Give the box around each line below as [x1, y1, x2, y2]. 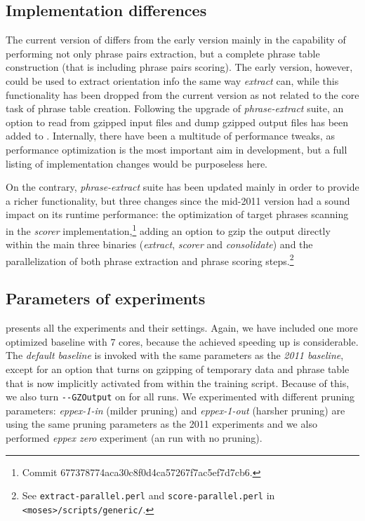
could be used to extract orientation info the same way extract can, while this [6, 73, 339, 88]
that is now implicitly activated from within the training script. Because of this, [6, 375, 350, 390]
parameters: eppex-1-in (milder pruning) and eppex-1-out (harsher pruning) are [6, 402, 345, 417]
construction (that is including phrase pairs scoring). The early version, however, [6, 60, 353, 74]
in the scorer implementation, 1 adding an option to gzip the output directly [6, 221, 331, 238]
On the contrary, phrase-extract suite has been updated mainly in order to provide [6, 180, 359, 194]
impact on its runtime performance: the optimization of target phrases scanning [6, 207, 349, 222]
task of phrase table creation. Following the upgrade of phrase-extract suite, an [6, 101, 344, 116]
